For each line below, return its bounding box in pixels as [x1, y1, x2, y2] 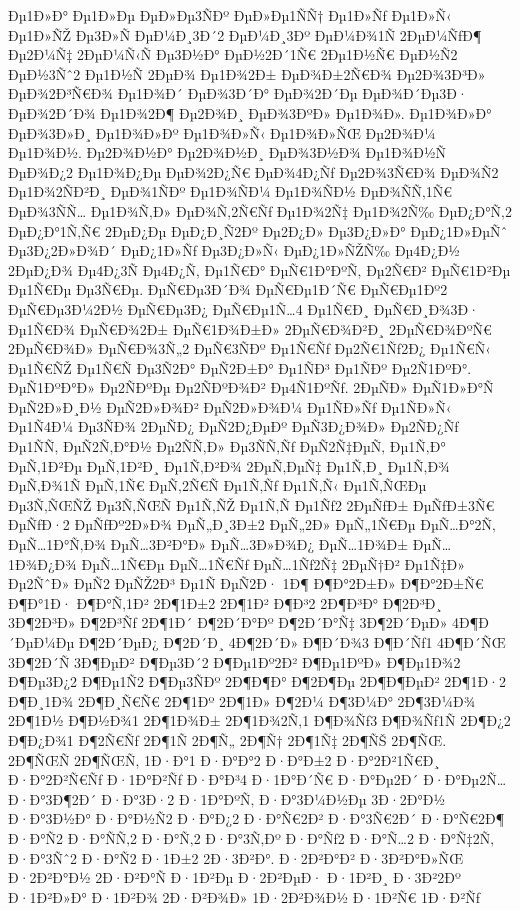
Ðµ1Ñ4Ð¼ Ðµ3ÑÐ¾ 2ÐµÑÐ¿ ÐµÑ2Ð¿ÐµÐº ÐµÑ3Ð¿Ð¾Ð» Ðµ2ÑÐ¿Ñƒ [8, 416, 459, 437]
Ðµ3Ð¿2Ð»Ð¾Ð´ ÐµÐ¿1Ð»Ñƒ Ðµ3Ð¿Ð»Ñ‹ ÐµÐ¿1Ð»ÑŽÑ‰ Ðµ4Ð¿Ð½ [8, 240, 460, 261]
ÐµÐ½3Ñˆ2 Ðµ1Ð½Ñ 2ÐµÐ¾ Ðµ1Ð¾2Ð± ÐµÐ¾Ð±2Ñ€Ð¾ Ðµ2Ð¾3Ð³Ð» [8, 63, 486, 84]
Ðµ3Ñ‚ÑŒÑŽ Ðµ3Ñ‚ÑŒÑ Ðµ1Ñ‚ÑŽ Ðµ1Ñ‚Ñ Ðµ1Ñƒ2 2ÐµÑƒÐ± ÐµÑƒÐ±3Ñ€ [8, 494, 495, 515]
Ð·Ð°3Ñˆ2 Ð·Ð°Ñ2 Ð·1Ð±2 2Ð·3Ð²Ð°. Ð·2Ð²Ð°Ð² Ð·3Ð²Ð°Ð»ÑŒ [8, 847, 464, 868]
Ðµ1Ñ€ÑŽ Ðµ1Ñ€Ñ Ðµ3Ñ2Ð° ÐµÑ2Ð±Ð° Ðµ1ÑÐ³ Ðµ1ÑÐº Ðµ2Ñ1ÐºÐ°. [8, 357, 472, 378]
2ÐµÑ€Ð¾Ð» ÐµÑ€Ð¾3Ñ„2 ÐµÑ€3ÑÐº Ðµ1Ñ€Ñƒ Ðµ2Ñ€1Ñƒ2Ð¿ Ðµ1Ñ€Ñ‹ [8, 338, 491, 359]
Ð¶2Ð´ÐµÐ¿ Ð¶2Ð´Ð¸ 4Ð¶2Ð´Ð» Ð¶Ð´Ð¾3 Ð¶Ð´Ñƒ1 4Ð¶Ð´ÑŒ [78, 632, 506, 652]
